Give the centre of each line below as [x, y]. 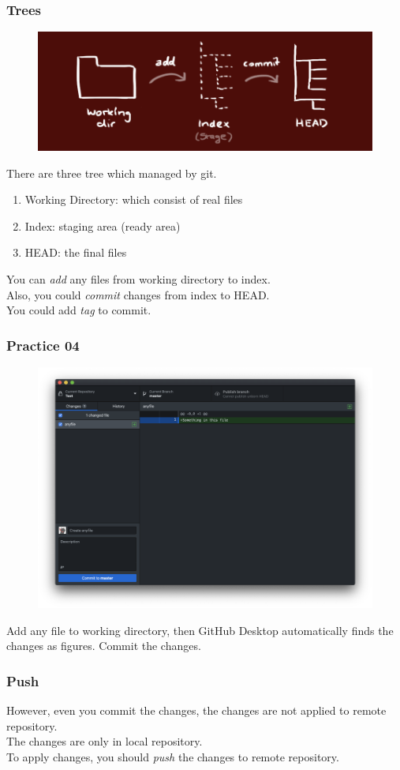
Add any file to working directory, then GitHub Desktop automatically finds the [200, 630]
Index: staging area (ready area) [103, 225]
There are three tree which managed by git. [112, 173]
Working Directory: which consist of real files [134, 199]
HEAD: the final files [76, 252]
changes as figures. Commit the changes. [104, 646]
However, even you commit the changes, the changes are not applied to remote [196, 710]
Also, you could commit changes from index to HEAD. [138, 294]
